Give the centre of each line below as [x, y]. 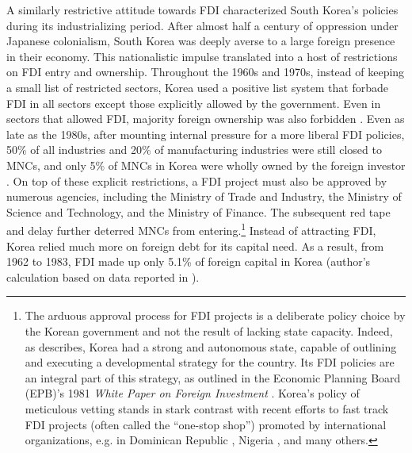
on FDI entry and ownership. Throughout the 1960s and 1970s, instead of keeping [206, 72]
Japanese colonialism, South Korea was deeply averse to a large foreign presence [201, 41]
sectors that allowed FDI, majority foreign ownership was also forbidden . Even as [206, 119]
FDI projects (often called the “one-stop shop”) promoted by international [206, 424]
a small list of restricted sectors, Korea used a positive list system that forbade [197, 87]
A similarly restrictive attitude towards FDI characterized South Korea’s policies [202, 10]
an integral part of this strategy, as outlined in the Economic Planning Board [213, 377]
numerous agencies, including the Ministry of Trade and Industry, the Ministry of [204, 196]
